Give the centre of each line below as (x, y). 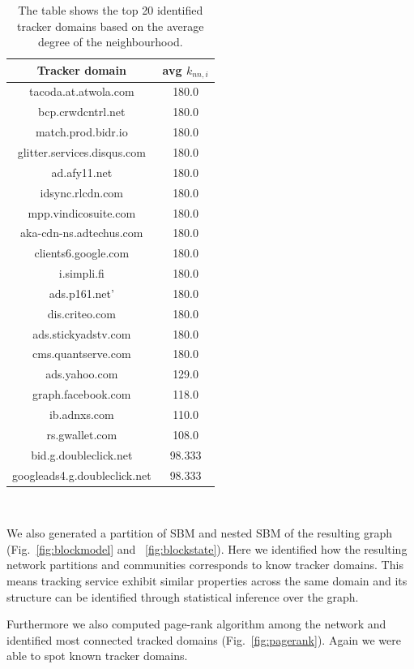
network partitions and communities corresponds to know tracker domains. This (205, 565)
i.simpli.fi (81, 273)
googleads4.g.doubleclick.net (82, 475)
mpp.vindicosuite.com (82, 212)
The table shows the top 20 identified (111, 10)
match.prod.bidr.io (81, 132)
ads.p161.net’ (81, 293)
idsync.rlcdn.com (82, 192)
